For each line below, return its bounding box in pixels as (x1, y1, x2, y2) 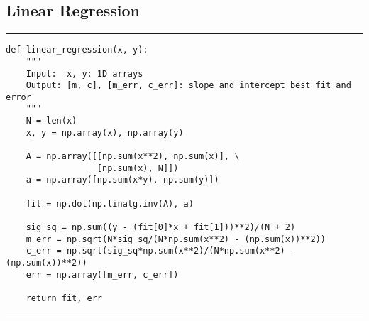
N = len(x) (26, 116, 77, 126)
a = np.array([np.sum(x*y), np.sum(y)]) (26, 175, 219, 185)
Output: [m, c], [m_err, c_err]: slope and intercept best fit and (26, 80, 351, 91)
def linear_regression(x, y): (6, 45, 148, 55)
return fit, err (26, 293, 103, 303)
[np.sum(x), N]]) (97, 163, 179, 173)
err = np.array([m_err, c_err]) (26, 269, 179, 280)
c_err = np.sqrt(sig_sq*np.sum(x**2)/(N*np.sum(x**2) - (26, 246, 296, 256)
